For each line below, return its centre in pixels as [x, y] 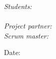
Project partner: [28, 26]
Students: [18, 6]
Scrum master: [26, 35]
